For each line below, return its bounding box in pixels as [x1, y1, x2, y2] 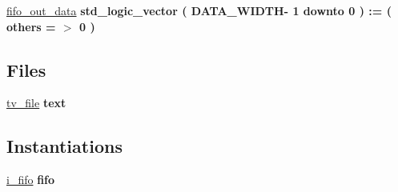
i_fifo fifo [6, 171, 55, 188]
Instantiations [6, 134, 123, 158]
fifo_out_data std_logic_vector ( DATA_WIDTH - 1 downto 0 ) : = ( [6, 2, 392, 18]
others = [6, 18, 56, 34]
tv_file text [6, 94, 66, 111]
